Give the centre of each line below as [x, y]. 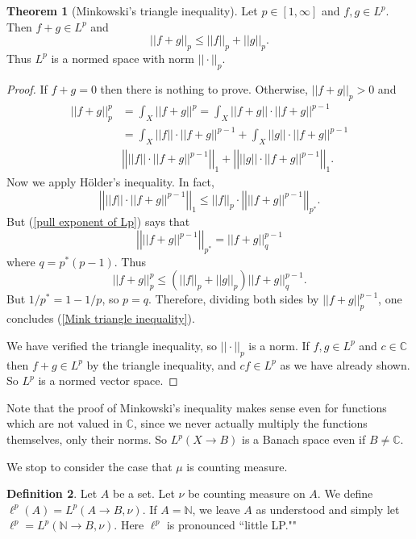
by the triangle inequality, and [161, 364]
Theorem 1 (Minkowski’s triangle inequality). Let [132, 10]
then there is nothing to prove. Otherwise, [204, 88]
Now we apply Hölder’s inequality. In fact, [110, 182]
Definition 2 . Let [52, 493]
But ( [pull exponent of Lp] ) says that [98, 221]
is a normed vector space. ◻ [108, 380]
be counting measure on [247, 493]
